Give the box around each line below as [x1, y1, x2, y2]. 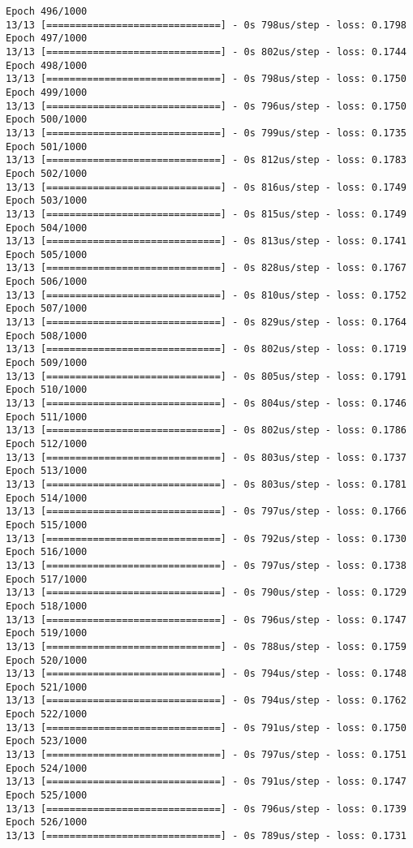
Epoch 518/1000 [6, 600, 88, 612]
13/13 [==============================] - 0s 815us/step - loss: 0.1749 [6, 208, 407, 220]
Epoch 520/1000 [6, 654, 88, 666]
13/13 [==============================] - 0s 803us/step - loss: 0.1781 [6, 478, 407, 490]
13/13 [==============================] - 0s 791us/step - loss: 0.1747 [6, 776, 407, 788]
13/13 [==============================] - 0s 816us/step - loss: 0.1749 [6, 181, 407, 193]
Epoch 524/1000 [6, 762, 88, 774]
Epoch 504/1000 [6, 222, 88, 234]
